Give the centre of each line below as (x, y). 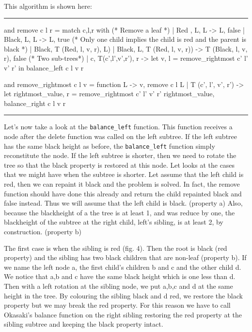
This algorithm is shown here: (48, 6)
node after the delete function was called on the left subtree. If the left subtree (120, 136)
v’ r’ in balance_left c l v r (44, 67)
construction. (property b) (43, 231)
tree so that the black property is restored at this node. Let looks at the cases (119, 165)
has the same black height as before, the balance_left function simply (110, 146)
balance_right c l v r (35, 103)
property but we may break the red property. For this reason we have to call (117, 305)
